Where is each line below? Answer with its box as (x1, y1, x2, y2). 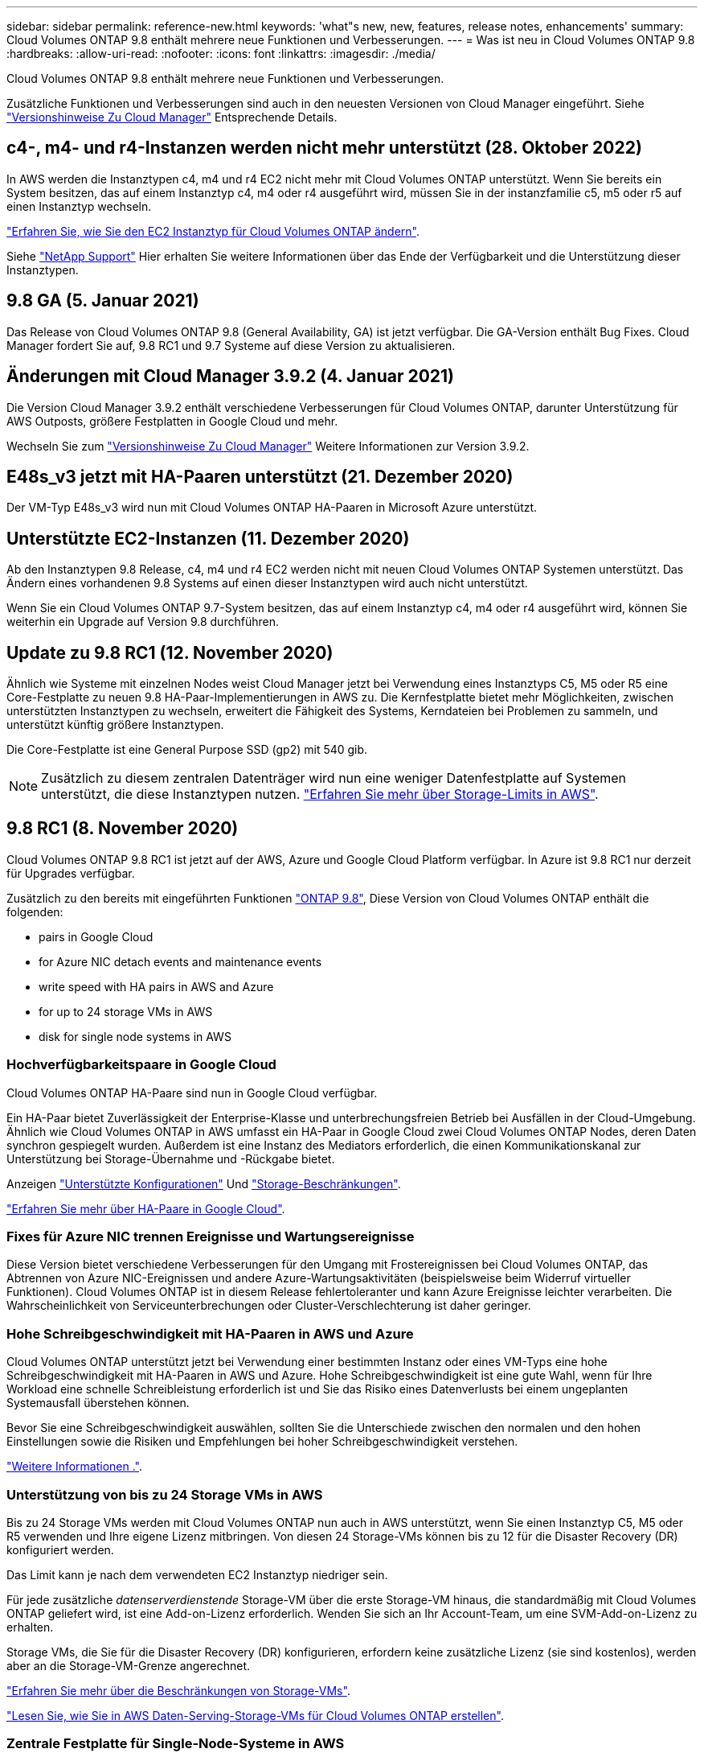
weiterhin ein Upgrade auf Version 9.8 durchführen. (6, 615, 279, 629)
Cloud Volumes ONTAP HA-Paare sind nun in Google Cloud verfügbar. (6, 1085, 378, 1100)
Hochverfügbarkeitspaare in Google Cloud (6, 1056, 276, 1073)
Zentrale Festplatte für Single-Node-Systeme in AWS (6, 1735, 345, 1752)
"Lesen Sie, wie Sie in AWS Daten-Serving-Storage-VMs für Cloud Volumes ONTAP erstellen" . (6, 1708, 504, 1722)
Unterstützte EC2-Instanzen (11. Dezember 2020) (6, 528, 410, 549)
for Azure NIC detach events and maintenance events (39, 954, 322, 969)
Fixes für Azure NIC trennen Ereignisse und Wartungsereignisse (6, 1228, 415, 1245)
